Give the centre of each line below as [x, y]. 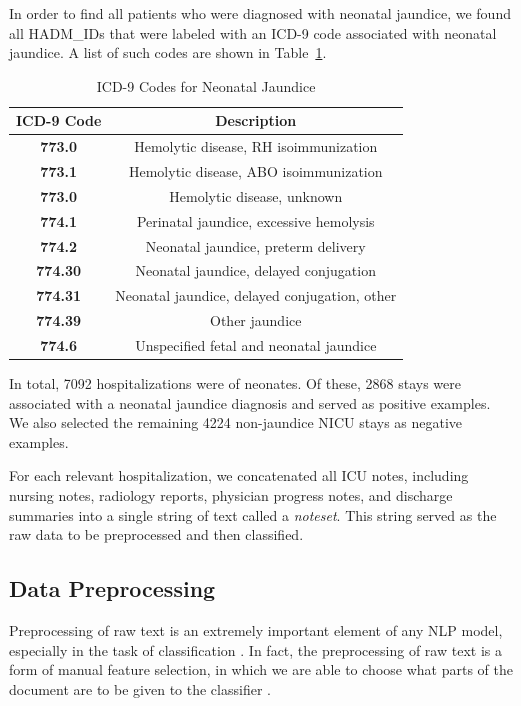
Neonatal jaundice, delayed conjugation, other [256, 295]
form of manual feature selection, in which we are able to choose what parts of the [261, 669]
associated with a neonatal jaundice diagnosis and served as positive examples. [250, 402]
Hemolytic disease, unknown [256, 195]
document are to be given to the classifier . [140, 688]
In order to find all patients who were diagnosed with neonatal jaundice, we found [260, 13]
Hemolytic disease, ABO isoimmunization [255, 171]
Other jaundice [256, 320]
